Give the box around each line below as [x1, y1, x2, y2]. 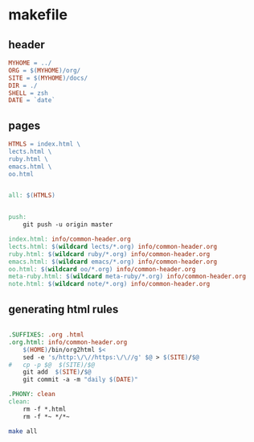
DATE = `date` [8, 97, 56, 105]
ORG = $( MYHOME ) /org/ [8, 66, 81, 74]
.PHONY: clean [8, 390, 56, 399]
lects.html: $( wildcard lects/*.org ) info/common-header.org [8, 242, 218, 250]
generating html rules [8, 302, 119, 316]
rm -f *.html [23, 405, 67, 413]
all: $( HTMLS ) [8, 192, 56, 200]
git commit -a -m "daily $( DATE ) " [23, 376, 138, 384]
